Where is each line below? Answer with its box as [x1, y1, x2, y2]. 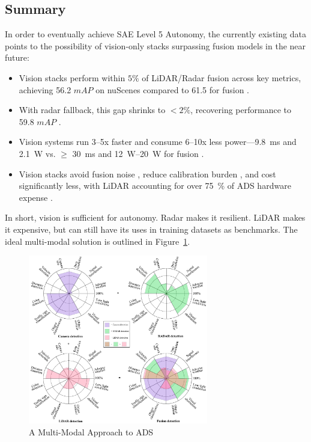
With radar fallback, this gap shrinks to [19, 103, 166, 116]
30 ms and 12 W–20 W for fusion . [72, 147, 204, 159]
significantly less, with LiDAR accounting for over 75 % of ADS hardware [19, 179, 291, 192]
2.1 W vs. [19, 147, 56, 159]
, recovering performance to [190, 103, 291, 116]
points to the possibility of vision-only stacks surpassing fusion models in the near [5, 39, 306, 52]
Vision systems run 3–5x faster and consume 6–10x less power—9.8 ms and [19, 135, 297, 148]
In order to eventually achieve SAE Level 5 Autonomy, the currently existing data [5, 28, 306, 40]
